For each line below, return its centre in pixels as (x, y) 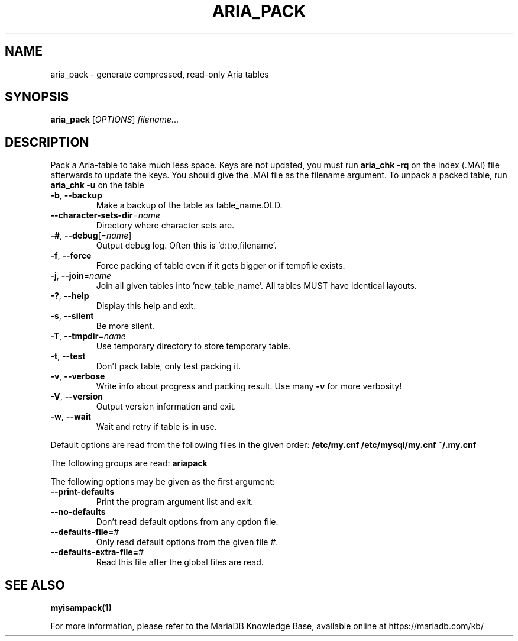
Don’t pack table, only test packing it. (169, 366)
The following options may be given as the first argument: (163, 482)
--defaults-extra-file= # (97, 552)
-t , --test (68, 356)
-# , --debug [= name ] (91, 236)
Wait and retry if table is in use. (156, 427)
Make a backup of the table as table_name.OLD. (189, 205)
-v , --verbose (78, 376)
